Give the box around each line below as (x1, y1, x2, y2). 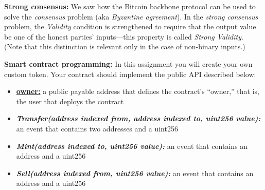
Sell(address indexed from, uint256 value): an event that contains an (16, 167, 254, 178)
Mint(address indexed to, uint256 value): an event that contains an (16, 140, 248, 151)
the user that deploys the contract (16, 96, 124, 106)
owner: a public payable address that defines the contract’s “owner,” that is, (16, 86, 260, 97)
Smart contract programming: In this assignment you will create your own (4, 58, 253, 69)
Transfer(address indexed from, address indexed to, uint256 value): (16, 113, 261, 124)
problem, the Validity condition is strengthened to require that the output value (4, 21, 256, 32)
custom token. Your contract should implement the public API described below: (4, 68, 256, 79)
